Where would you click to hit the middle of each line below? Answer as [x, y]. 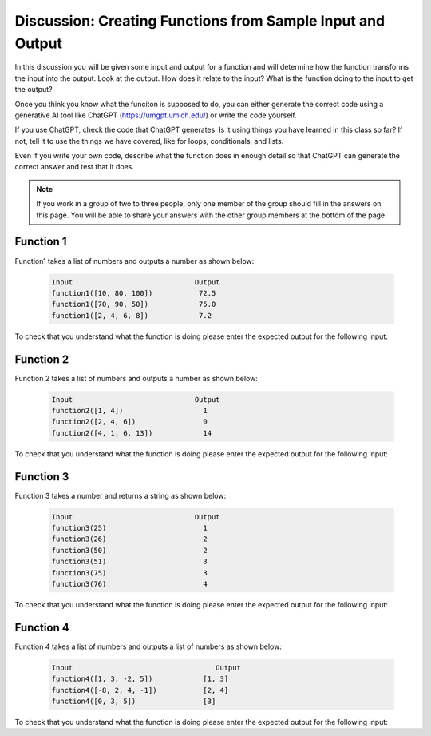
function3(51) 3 [129, 562]
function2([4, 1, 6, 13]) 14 [131, 433]
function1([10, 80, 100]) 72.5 [134, 293]
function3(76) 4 [129, 584]
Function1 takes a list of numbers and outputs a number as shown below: [134, 261]
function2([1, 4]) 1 [129, 410]
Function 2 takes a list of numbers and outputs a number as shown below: [136, 378]
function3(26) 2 [129, 539]
